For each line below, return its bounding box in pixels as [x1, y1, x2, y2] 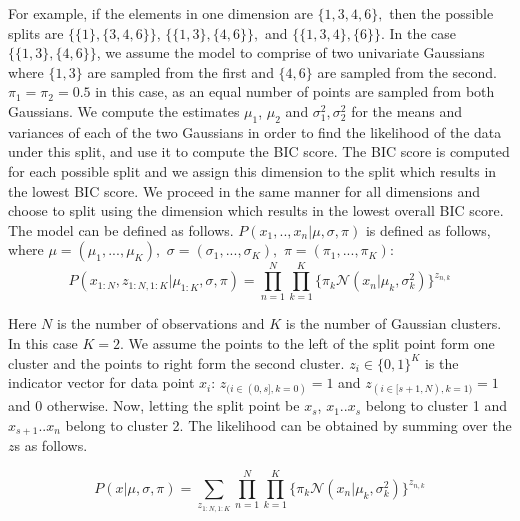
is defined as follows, [365, 219, 491, 240]
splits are [8, 22, 64, 43]
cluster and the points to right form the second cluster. [8, 352, 345, 373]
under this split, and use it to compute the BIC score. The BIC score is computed [8, 141, 510, 162]
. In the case [380, 22, 457, 43]
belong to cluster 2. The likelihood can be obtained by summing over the [65, 415, 512, 436]
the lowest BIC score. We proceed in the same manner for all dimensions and [8, 180, 481, 201]
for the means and [351, 100, 463, 121]
